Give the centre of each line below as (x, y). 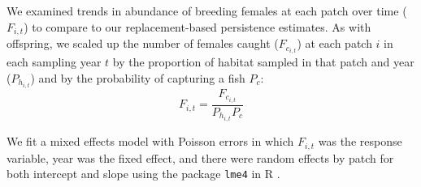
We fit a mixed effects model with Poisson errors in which (150, 141)
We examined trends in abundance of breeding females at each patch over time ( (207, 11)
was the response (360, 141)
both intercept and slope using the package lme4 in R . (143, 174)
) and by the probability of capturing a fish (138, 77)
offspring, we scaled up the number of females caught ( (143, 43)
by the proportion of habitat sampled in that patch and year (263, 62)
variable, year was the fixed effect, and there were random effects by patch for (200, 157)
